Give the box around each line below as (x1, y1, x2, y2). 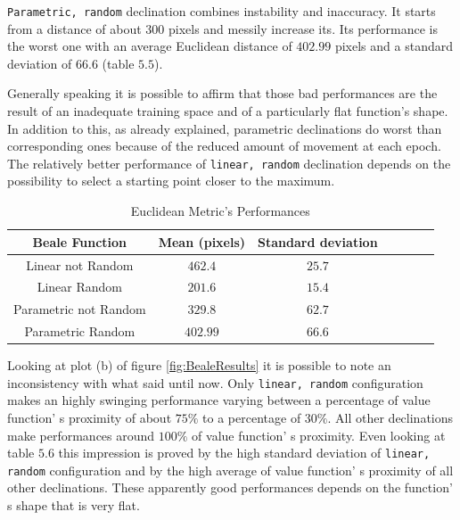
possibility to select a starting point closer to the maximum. (7, 171, 335, 190)
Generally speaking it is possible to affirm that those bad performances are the (7, 84, 438, 103)
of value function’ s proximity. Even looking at (192, 425, 446, 444)
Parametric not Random (13, 300, 146, 318)
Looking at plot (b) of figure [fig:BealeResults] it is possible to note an (7, 356, 391, 375)
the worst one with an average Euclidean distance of (7, 37, 292, 55)
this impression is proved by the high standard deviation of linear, (58, 443, 431, 462)
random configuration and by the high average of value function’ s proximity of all (7, 460, 454, 479)
